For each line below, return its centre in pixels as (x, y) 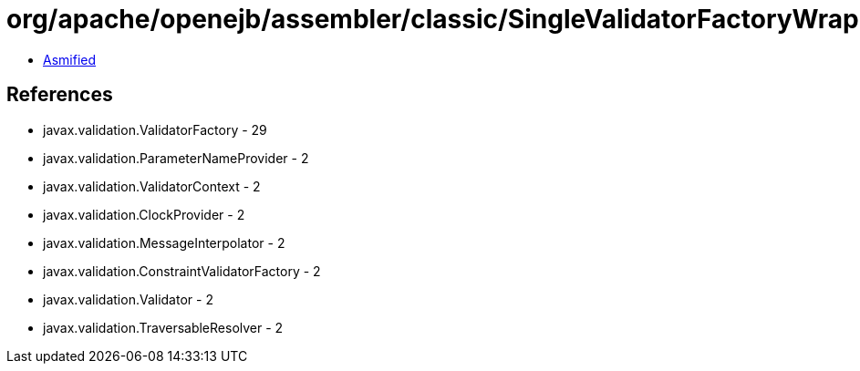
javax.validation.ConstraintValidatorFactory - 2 (182, 271)
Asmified (70, 59)
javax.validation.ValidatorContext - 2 (152, 186)
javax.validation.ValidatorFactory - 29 (155, 129)
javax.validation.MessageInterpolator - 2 (164, 242)
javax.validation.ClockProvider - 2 (144, 214)
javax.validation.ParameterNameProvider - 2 (176, 158)
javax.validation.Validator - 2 (128, 299)
